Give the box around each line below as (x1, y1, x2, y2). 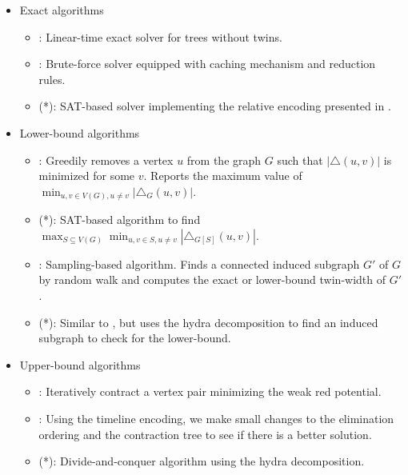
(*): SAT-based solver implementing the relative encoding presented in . (38, 98, 391, 114)
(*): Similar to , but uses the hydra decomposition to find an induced (38, 313, 378, 330)
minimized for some (38, 167, 135, 184)
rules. (38, 70, 66, 87)
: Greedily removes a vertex (38, 151, 174, 168)
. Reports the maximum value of (143, 167, 302, 184)
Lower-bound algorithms (19, 124, 140, 141)
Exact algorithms (19, 2, 104, 18)
